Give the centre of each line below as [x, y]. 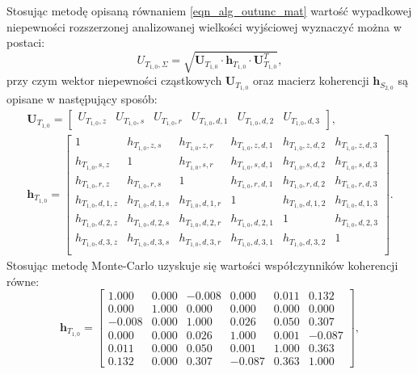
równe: [23, 281]
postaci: [26, 42]
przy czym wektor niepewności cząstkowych [114, 80]
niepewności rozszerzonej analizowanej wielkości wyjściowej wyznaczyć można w [204, 26]
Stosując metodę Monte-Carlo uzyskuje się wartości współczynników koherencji [202, 265]
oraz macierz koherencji [311, 80]
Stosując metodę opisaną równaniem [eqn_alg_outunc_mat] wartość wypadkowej [209, 11]
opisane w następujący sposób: [82, 99]
